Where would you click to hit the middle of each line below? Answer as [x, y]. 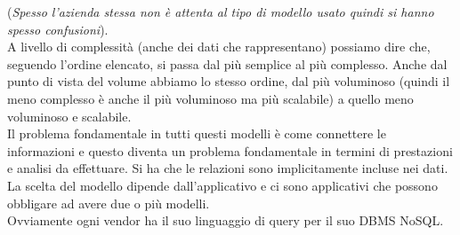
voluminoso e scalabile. [69, 116]
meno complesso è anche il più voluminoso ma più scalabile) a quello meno [210, 98]
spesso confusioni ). [58, 29]
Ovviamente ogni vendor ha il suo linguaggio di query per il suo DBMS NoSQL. [226, 220]
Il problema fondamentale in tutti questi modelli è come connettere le [197, 133]
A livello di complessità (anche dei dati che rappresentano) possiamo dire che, [219, 47]
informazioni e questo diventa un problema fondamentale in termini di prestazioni [230, 150]
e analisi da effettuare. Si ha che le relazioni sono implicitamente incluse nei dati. [228, 168]
